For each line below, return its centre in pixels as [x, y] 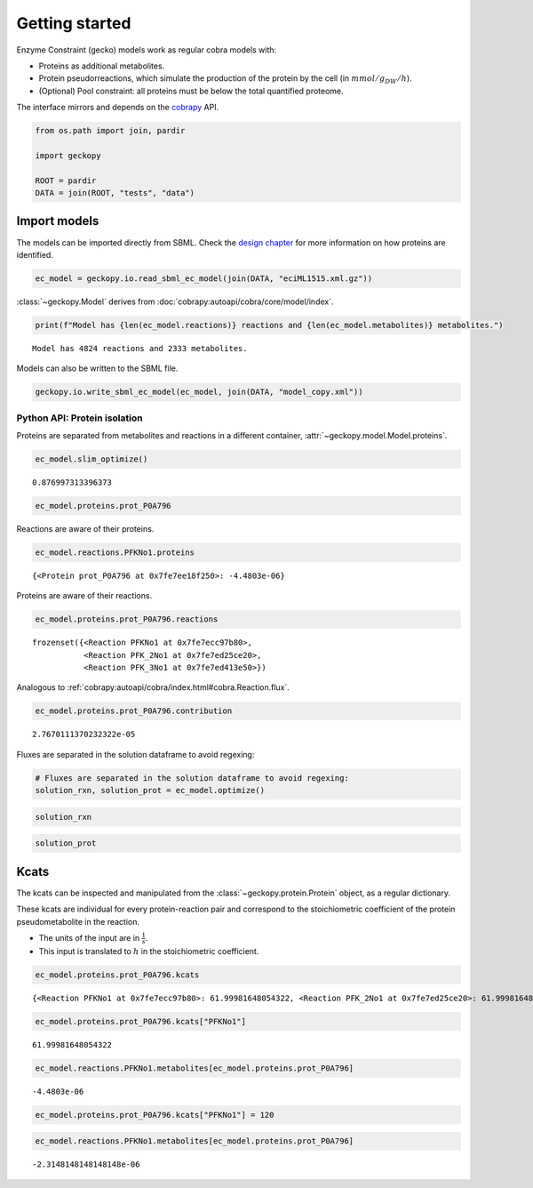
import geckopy [68, 155]
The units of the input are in [89, 937]
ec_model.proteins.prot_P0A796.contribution [134, 711]
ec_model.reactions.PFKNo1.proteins [115, 552]
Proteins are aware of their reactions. [84, 596]
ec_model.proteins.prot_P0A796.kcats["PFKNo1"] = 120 [155, 1115]
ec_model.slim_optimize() [91, 459]
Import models [58, 221]
